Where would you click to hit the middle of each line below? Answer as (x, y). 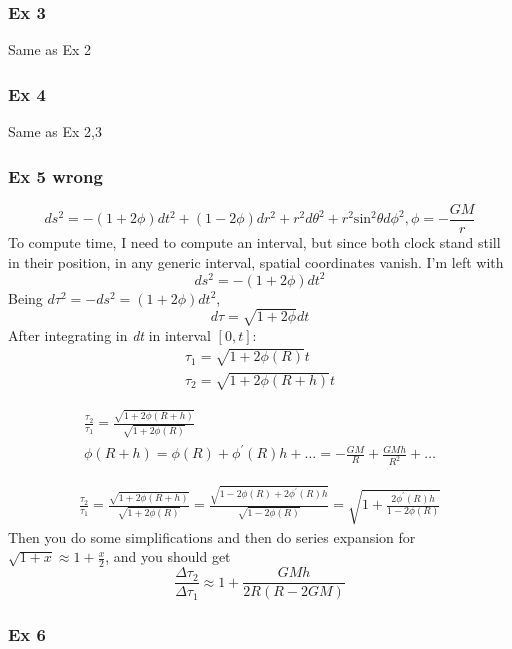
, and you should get (168, 556)
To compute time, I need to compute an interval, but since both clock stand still (254, 241)
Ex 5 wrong (55, 175)
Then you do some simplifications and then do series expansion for (212, 536)
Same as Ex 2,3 (55, 131)
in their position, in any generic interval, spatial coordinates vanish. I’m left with (256, 261)
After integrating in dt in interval (109, 334)
